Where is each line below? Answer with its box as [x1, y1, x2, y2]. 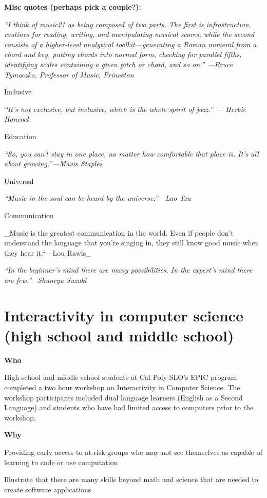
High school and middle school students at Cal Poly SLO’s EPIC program [4, 372, 237, 382]
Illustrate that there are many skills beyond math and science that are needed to [4, 474, 258, 485]
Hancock [4, 113, 30, 124]
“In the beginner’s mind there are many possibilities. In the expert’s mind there [4, 264, 253, 275]
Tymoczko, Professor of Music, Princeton [4, 69, 134, 80]
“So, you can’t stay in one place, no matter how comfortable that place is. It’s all [4, 148, 259, 159]
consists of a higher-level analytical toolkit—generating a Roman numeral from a [4, 39, 257, 49]
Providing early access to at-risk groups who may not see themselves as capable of [4, 446, 262, 457]
